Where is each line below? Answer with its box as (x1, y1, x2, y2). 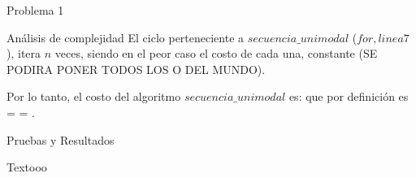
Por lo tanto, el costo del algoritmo (6, 88, 181, 105)
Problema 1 (6, 2, 64, 18)
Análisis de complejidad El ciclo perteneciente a (6, 28, 245, 46)
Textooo (6, 158, 47, 176)
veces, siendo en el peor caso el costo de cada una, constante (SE (54, 45, 378, 62)
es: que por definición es (288, 88, 409, 105)
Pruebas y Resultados (6, 131, 115, 148)
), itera (6, 45, 41, 62)
